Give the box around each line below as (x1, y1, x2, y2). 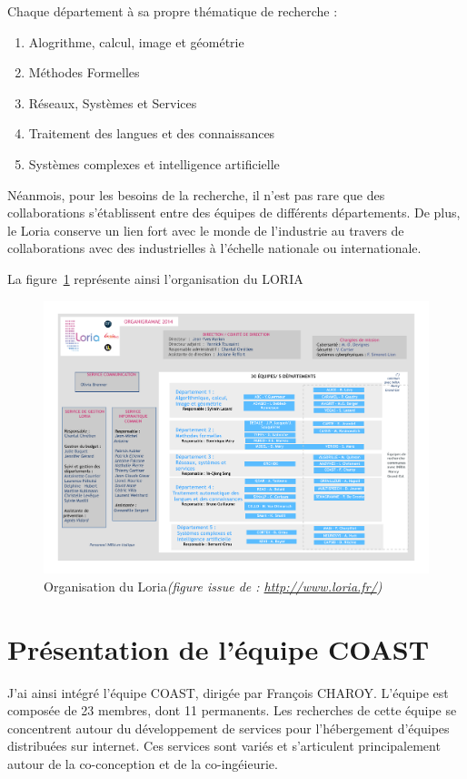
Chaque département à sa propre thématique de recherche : (7, 2, 338, 20)
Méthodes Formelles (28, 63, 140, 82)
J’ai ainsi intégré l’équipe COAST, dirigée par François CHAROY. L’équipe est (7, 683, 449, 702)
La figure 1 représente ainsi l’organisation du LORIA (7, 268, 303, 288)
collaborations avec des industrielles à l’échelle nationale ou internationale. (7, 238, 422, 258)
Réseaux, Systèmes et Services (28, 93, 197, 112)
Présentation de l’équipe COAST (7, 630, 430, 667)
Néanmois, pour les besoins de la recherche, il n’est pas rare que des (7, 185, 385, 204)
